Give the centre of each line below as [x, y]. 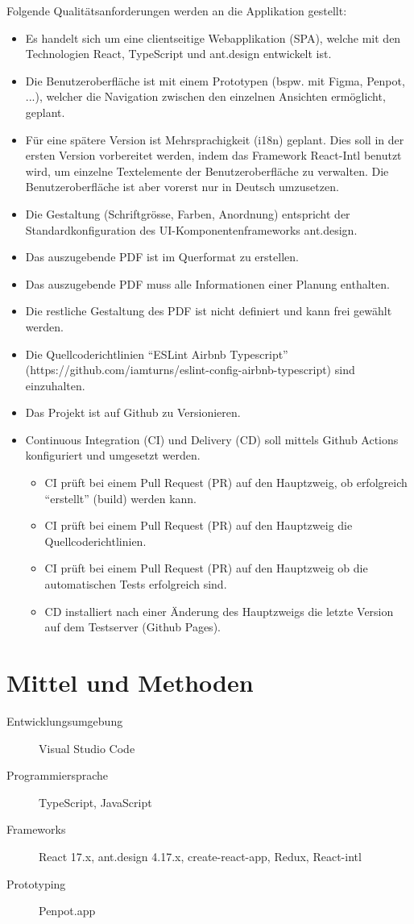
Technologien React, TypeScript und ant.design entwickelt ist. [178, 54]
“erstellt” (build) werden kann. [120, 498]
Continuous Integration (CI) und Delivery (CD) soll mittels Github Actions [212, 439]
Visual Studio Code [87, 748]
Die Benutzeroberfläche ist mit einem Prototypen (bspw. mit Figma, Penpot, [215, 80]
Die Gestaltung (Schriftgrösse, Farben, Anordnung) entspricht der [188, 213]
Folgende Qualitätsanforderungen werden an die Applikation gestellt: [177, 10]
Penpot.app [67, 911]
